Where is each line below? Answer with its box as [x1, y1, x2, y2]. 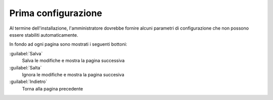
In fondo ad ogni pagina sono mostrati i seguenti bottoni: [9, 41, 127, 47]
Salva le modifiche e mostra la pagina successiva [22, 58, 125, 64]
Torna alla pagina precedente [22, 85, 83, 91]
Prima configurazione [9, 8, 103, 19]
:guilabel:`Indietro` [9, 78, 48, 85]
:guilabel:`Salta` [9, 64, 42, 70]
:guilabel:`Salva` [9, 50, 43, 56]
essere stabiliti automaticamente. [9, 32, 78, 38]
